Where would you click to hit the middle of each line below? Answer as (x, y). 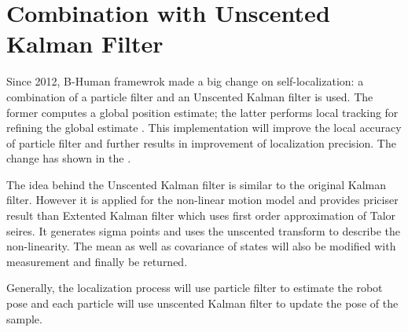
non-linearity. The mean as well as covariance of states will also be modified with (201, 246)
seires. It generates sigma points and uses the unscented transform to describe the (204, 230)
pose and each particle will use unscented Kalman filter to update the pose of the (202, 303)
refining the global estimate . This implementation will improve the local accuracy (204, 128)
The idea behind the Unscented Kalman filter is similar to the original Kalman (196, 184)
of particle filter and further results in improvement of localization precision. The (201, 142)
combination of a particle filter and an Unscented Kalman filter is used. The (190, 96)
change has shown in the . (69, 158)
